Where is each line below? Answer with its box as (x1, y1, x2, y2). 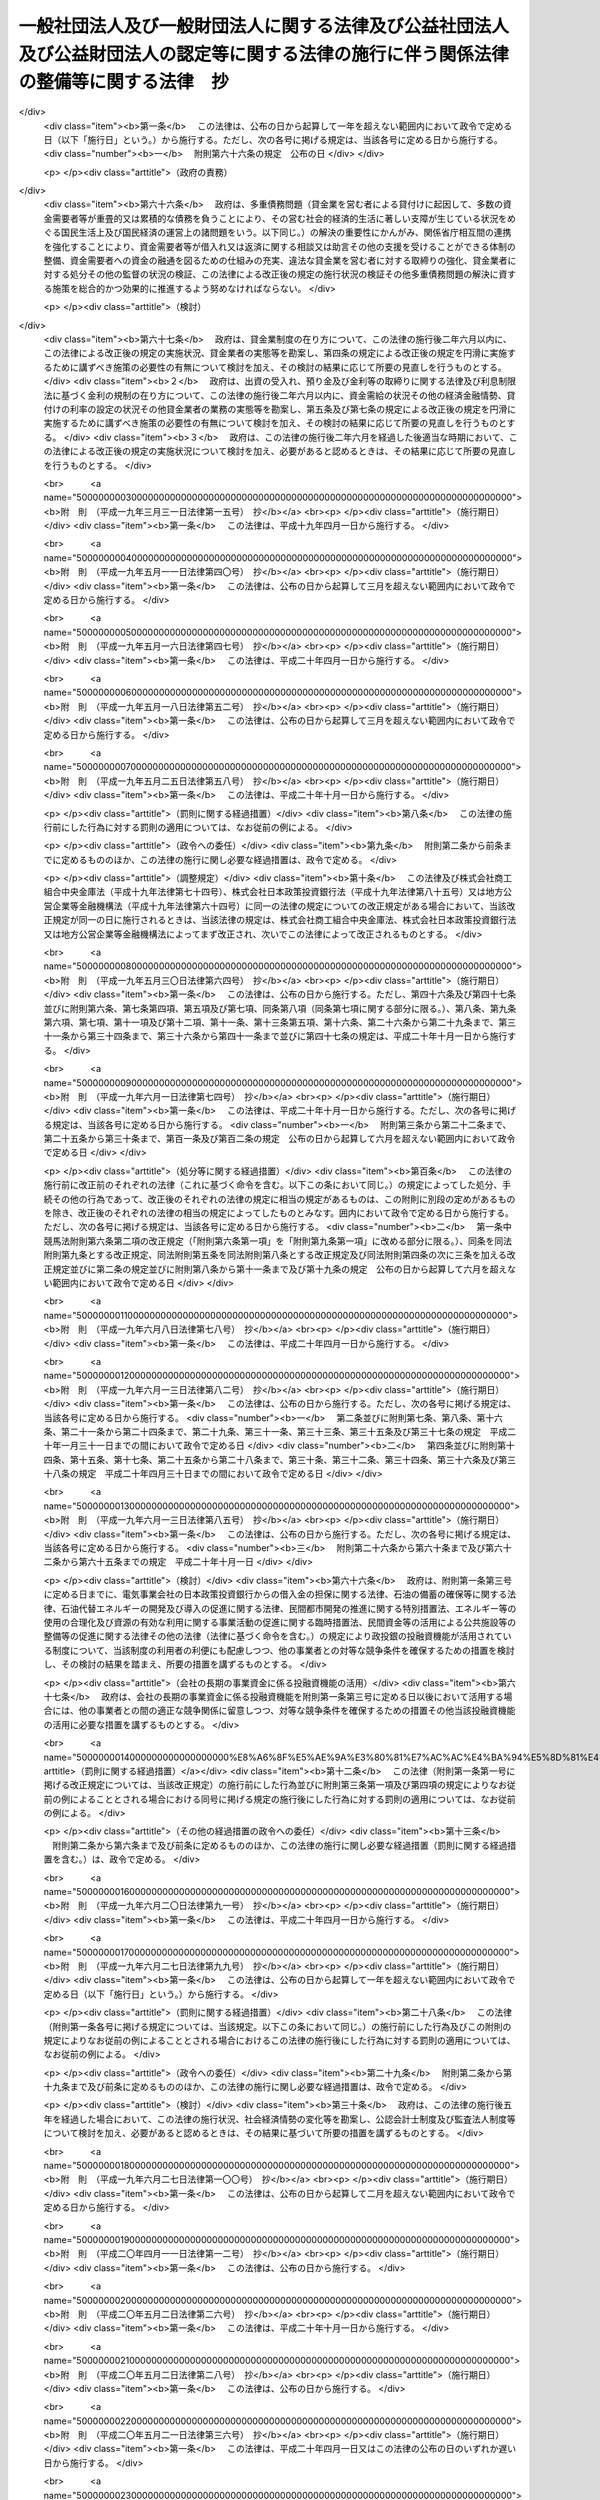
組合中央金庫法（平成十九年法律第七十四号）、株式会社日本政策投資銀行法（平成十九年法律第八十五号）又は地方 (43, 886, 504, 898)
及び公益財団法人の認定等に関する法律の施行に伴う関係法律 (18, 43, 510, 65)
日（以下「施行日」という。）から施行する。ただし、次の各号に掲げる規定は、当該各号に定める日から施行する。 (43, 133, 504, 145)
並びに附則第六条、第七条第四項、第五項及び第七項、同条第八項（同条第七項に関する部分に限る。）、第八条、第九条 (43, 1002, 517, 1014)
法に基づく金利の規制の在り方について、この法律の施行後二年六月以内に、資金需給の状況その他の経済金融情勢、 (43, 389, 507, 401)
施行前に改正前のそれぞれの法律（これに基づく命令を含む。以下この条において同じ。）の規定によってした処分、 (43, 1179, 503, 1191)
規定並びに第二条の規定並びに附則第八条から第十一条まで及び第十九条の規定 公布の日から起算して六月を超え (51, 1263, 508, 1275)
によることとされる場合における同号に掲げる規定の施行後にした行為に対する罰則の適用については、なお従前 (69, 1793, 516, 1805)
